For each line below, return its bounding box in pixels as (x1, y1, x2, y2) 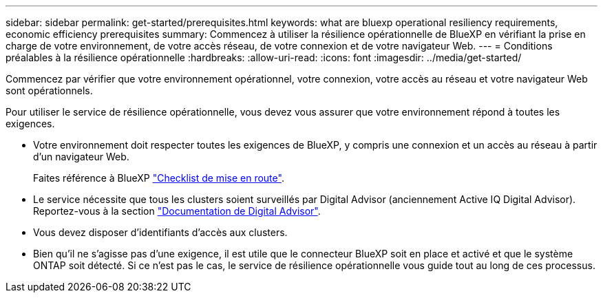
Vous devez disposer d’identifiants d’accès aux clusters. (33, 226, 288, 238)
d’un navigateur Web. (33, 151, 129, 162)
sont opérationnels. (6, 85, 93, 96)
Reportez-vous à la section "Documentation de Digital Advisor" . (33, 205, 321, 217)
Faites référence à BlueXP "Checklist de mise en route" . (33, 172, 284, 184)
